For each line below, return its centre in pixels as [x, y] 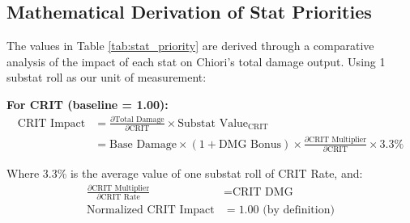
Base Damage [143, 144]
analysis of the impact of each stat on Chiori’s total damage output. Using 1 [196, 61]
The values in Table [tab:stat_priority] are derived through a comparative [190, 46]
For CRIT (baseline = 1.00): [88, 104]
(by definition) [299, 210]
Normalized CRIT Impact [151, 210]
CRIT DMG [263, 192]
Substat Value [213, 123]
